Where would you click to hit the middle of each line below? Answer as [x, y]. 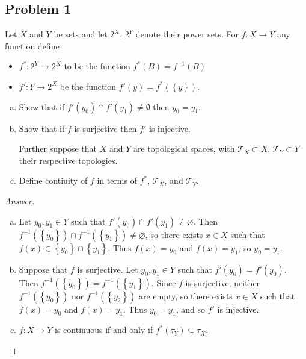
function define [32, 45]
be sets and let [81, 34]
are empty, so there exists [186, 295]
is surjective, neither [223, 282]
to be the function [97, 66]
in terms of [117, 180]
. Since [164, 282]
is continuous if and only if [104, 330]
